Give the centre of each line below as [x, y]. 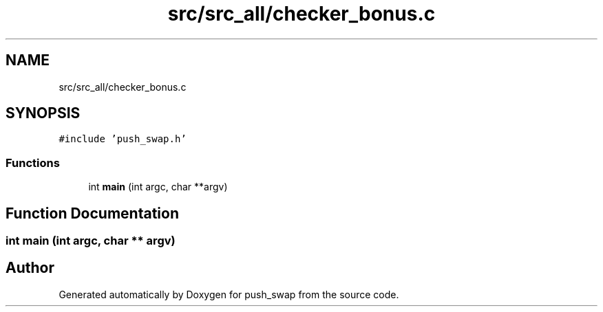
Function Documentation [92, 213]
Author [30, 268]
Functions [33, 163]
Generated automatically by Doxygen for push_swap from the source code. [229, 294]
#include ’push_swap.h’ [123, 139]
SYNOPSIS [43, 113]
